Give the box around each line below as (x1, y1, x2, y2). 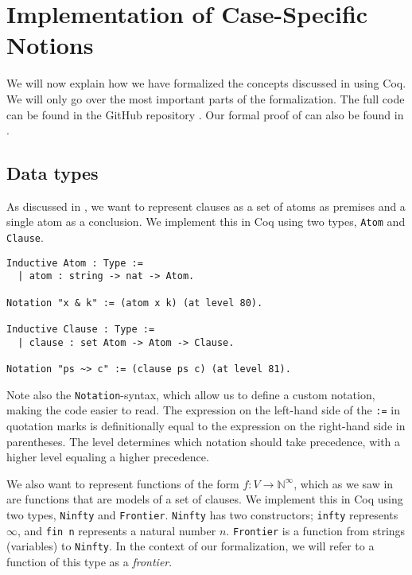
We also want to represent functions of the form (6, 475, 239, 491)
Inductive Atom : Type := (6, 257, 143, 269)
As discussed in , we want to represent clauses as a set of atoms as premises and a (6, 197, 406, 214)
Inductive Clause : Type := (6, 324, 155, 336)
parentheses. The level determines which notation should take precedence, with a (6, 433, 401, 449)
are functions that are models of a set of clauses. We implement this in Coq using (6, 491, 403, 507)
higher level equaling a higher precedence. (6, 449, 209, 465)
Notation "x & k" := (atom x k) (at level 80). (6, 297, 263, 309)
